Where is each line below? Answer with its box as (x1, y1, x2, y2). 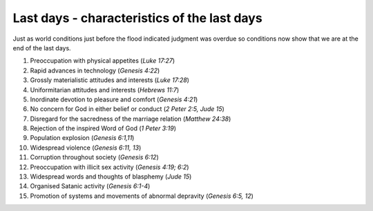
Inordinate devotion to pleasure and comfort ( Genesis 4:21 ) (30, 95, 198, 103)
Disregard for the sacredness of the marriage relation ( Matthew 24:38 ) (30, 114, 231, 123)
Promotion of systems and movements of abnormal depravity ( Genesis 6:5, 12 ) (30, 192, 254, 200)
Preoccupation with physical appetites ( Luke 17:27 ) (30, 57, 175, 65)
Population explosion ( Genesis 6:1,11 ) (30, 134, 135, 142)
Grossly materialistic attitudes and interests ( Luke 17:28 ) (30, 76, 190, 84)
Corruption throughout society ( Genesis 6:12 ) (30, 153, 159, 161)
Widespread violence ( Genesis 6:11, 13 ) (30, 143, 142, 152)
